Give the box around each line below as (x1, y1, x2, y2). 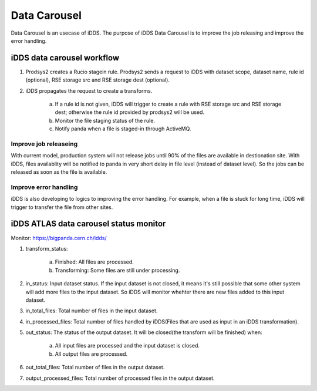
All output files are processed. (55, 350, 128, 358)
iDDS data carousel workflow (11, 53, 120, 63)
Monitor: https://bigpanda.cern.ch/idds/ (11, 234, 107, 241)
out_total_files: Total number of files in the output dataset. (25, 364, 165, 371)
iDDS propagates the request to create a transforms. (25, 87, 153, 94)
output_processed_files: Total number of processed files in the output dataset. (25, 375, 215, 382)
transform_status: (25, 245, 68, 252)
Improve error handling (11, 183, 78, 191)
